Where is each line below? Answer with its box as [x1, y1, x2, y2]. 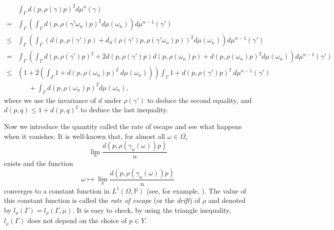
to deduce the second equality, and [147, 95, 252, 105]
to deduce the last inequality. [80, 104, 168, 115]
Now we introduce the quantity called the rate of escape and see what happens [4, 121, 242, 131]
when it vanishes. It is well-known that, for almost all [4, 131, 165, 141]
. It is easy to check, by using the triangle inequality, [72, 205, 231, 215]
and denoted [208, 195, 246, 205]
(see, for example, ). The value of [146, 185, 246, 196]
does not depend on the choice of [27, 215, 127, 226]
